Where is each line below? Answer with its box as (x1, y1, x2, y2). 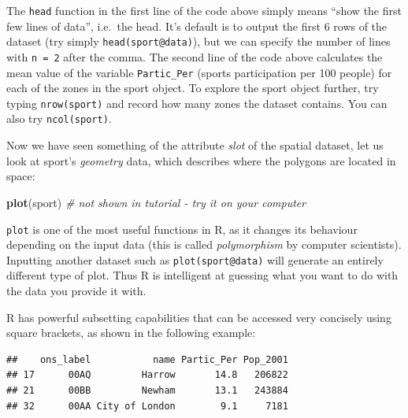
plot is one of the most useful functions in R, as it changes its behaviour (6, 220, 358, 237)
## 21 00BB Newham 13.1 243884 (6, 384, 288, 396)
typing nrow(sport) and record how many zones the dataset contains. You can (6, 94, 388, 111)
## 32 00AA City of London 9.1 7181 (6, 400, 288, 412)
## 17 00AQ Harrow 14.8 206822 (6, 369, 288, 381)
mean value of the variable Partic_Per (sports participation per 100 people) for (6, 64, 392, 80)
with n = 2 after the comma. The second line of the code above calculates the (6, 48, 383, 65)
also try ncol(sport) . (6, 110, 112, 127)
